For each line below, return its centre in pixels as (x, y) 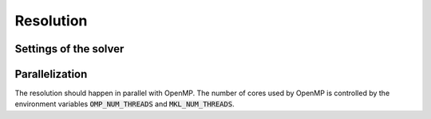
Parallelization (51, 74)
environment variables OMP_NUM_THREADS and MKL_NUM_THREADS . (125, 104)
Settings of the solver (69, 49)
